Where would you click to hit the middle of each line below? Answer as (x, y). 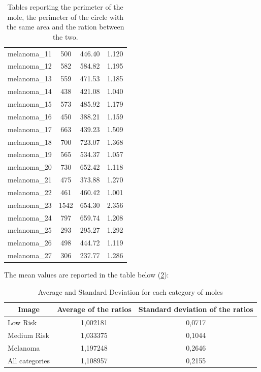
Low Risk (22, 322)
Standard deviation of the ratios (196, 309)
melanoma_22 (30, 192)
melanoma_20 (30, 167)
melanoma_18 (30, 142)
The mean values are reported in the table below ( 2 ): (87, 275)
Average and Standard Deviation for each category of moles (130, 291)
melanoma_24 (30, 217)
